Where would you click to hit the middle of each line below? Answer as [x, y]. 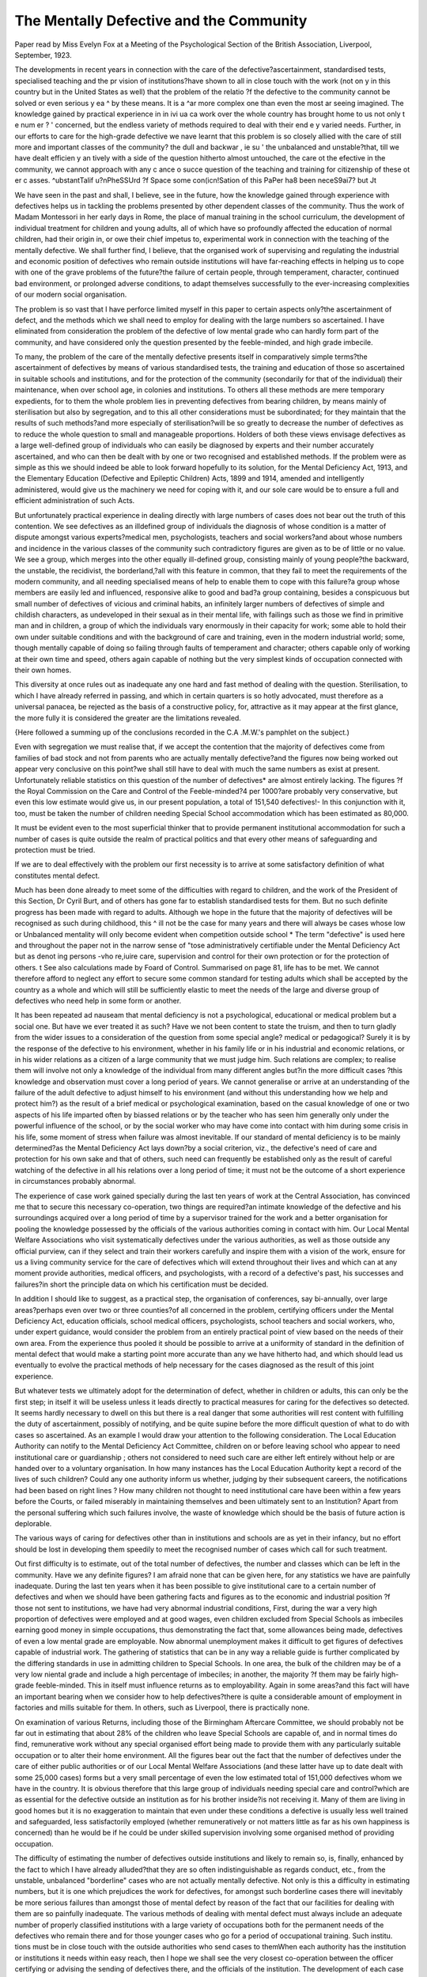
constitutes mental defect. [57, 875]
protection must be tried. [55, 849]
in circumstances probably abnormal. [75, 1181]
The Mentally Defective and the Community [161, 21]
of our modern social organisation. [71, 295]
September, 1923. [43, 55]
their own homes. [43, 670]
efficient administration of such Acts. [75, 501]
